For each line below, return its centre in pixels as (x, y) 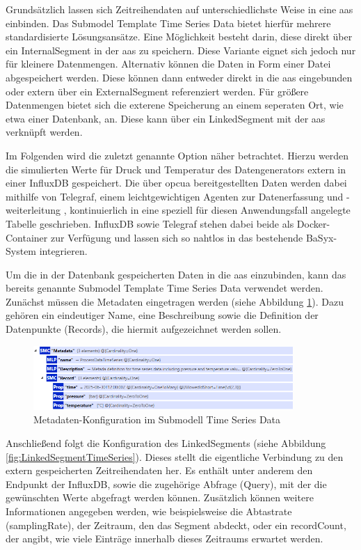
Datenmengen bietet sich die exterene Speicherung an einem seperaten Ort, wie (175, 105)
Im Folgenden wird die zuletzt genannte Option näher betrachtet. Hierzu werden (177, 155)
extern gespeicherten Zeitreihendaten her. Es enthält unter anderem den (159, 470)
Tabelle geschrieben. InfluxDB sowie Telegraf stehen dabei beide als (150, 223)
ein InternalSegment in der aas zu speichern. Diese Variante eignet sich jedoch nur (181, 50)
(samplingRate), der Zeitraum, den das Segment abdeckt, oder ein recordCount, (176, 525)
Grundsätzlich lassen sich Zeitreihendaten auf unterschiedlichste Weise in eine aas (179, 9)
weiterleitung (33, 210)
